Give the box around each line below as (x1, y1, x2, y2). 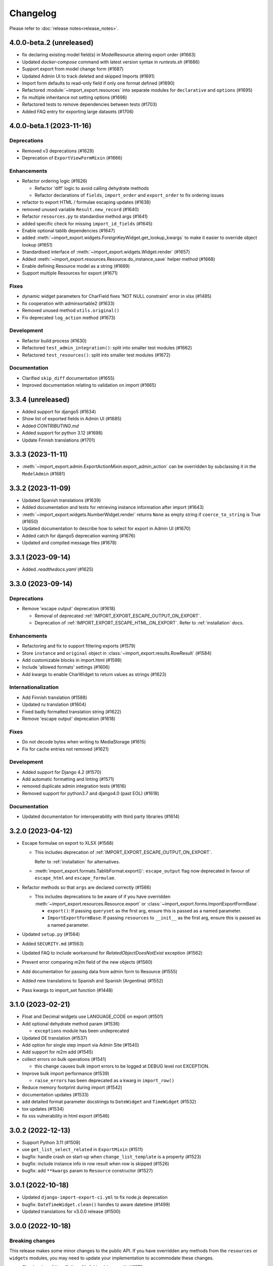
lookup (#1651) (22, 242, 53, 248)
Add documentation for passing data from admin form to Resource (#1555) (22, 968, 178, 974)
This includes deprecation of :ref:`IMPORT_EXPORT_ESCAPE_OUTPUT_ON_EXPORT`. (34, 849, 212, 855)
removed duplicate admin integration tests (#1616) (22, 783, 126, 789)
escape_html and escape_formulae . (34, 875, 116, 881)
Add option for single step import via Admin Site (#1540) (22, 1042, 139, 1048)
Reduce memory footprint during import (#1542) (22, 1084, 122, 1091)
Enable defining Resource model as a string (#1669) (22, 263, 130, 269)
